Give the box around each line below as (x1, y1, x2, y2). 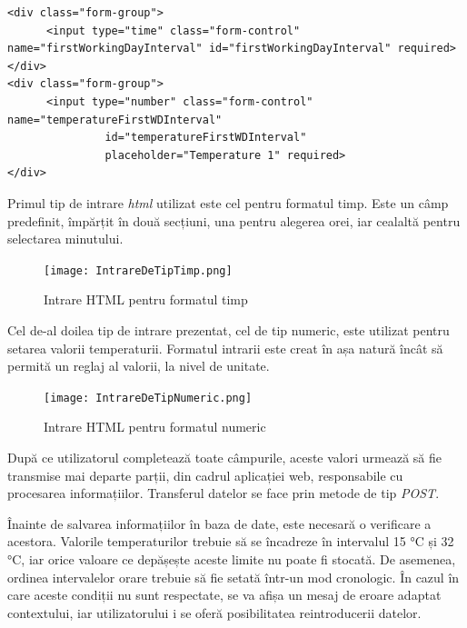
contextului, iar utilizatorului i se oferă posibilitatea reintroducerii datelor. (7, 603, 422, 622)
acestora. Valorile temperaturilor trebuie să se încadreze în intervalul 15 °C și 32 (7, 532, 454, 551)
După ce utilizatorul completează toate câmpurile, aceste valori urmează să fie (7, 448, 442, 466)
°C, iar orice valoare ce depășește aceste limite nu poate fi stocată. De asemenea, (7, 549, 456, 568)
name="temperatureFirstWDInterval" (7, 113, 223, 126)
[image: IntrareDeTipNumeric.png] (44, 391, 253, 404)
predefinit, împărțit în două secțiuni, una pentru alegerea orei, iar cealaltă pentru (7, 211, 461, 230)
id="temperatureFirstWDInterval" (104, 131, 307, 145)
